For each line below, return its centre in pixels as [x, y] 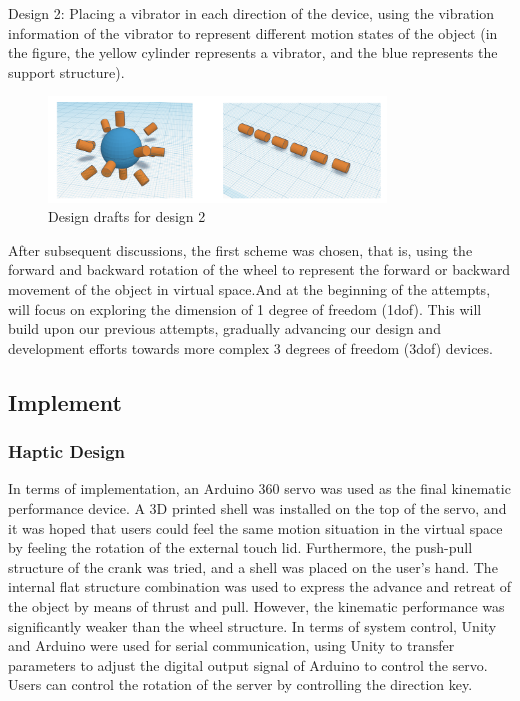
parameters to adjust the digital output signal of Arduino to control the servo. [248, 664]
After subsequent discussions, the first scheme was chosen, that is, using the [240, 249]
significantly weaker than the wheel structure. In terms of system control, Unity [252, 625]
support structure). [66, 71]
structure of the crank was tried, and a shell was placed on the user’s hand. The [253, 566]
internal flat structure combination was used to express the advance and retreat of [260, 586]
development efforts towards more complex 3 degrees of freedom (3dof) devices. [250, 347]
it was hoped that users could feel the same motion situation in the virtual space [255, 527]
